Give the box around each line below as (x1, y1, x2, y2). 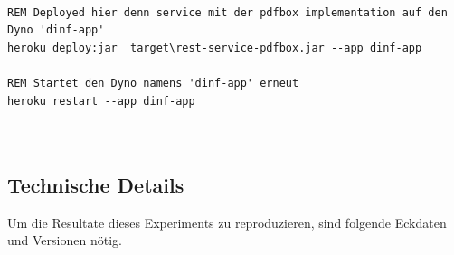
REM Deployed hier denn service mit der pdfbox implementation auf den (7, 5, 448, 19)
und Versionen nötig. (7, 231, 122, 250)
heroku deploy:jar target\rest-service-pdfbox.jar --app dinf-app (7, 41, 422, 54)
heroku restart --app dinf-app (7, 94, 195, 108)
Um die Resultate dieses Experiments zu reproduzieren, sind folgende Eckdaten (7, 212, 447, 231)
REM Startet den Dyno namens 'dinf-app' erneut (7, 76, 299, 90)
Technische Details (7, 170, 184, 198)
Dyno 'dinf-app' (7, 24, 105, 37)
